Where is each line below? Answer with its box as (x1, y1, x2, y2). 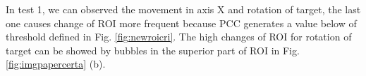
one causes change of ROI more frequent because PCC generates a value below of (6, 15, 357, 30)
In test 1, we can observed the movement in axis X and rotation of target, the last (6, 2, 361, 16)
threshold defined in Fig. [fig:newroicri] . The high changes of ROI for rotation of (6, 29, 352, 44)
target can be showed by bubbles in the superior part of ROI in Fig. (6, 43, 300, 57)
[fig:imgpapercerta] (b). (6, 56, 106, 71)
